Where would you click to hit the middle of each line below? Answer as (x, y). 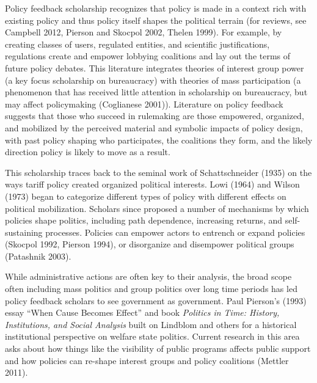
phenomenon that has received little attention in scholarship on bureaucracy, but (156, 92)
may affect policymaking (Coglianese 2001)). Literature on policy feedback (144, 104)
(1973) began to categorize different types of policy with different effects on (146, 196)
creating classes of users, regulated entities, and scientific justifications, (137, 44)
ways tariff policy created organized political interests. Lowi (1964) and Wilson (152, 184)
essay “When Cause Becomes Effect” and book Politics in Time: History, (142, 312)
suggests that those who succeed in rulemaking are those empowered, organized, (155, 116)
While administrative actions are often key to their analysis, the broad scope (148, 276)
